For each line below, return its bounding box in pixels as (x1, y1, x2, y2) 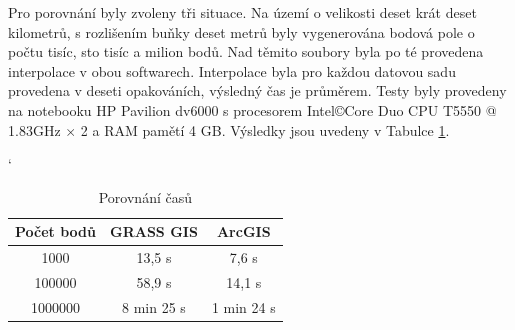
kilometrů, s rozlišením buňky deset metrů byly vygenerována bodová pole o (8, 21, 475, 42)
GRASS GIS (110, 221, 198, 242)
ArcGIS (216, 221, 271, 242)
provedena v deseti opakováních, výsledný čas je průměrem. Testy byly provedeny (8, 80, 507, 101)
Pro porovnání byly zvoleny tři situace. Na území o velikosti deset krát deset (8, 2, 477, 22)
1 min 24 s (211, 296, 276, 317)
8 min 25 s (122, 296, 186, 317)
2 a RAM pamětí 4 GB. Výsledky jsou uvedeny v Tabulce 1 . (80, 119, 450, 140)
